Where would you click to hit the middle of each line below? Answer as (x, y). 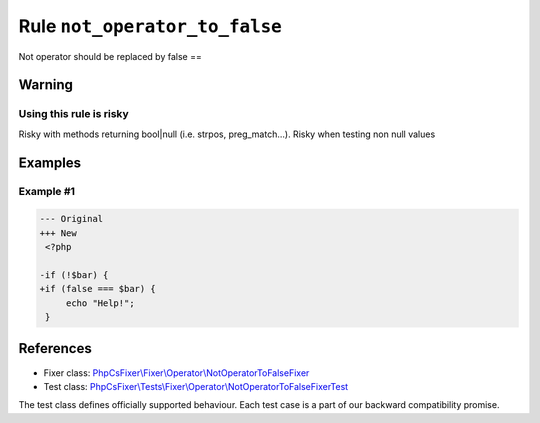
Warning (46, 85)
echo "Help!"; (100, 303)
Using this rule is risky (73, 114)
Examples (50, 162)
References (55, 348)
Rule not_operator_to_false (150, 26)
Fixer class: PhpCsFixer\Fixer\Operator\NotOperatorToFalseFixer (176, 372)
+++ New (58, 233)
